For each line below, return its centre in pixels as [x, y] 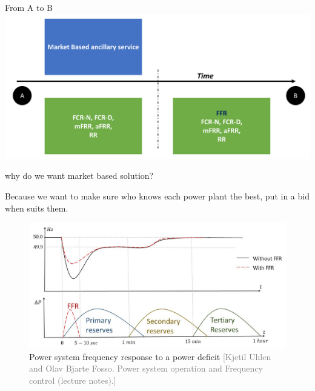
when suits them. [37, 208]
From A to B [29, 7]
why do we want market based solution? [79, 175]
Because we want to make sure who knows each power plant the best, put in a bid [157, 195]
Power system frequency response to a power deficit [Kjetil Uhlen [150, 356]
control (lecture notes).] [73, 380]
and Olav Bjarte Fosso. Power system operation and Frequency [146, 368]
